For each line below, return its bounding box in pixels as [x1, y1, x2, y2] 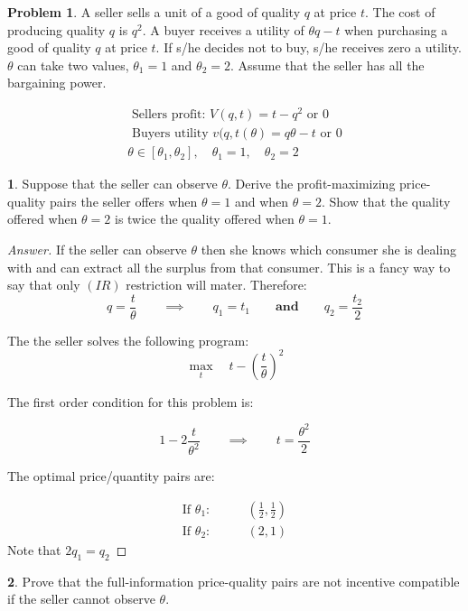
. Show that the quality [321, 191, 451, 210]
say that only [7, 275, 80, 294]
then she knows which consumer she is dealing [201, 239, 457, 258]
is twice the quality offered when [114, 209, 295, 228]
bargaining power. [7, 73, 107, 92]
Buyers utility [131, 127, 209, 141]
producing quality [7, 20, 106, 39]
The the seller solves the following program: [7, 330, 249, 349]
